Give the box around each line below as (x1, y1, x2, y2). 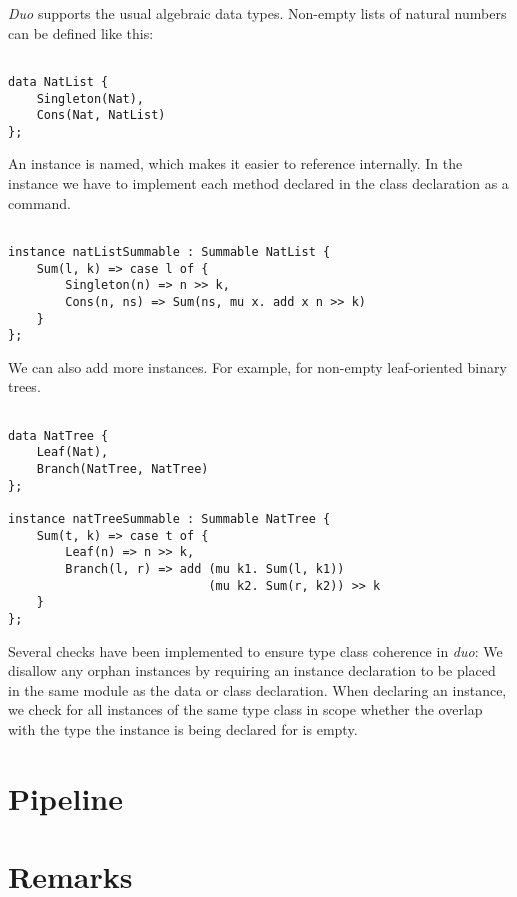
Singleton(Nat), (36, 91, 145, 106)
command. (8, 192, 71, 213)
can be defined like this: (8, 22, 154, 43)
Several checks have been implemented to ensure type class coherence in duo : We (8, 640, 503, 661)
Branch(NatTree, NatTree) (36, 462, 209, 476)
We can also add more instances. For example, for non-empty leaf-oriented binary (8, 356, 507, 377)
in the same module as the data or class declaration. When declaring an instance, (8, 679, 507, 700)
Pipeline (8, 777, 123, 818)
